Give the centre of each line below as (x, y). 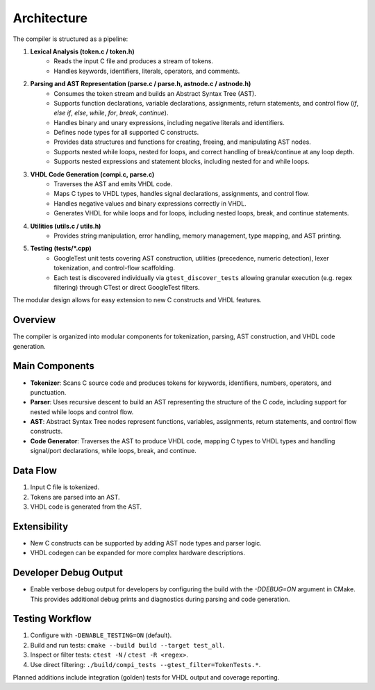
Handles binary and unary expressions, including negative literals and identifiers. (169, 122)
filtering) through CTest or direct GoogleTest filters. (127, 287)
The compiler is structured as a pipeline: (70, 39)
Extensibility (41, 526)
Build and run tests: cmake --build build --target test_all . (127, 645)
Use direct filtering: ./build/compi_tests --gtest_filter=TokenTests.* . (145, 664)
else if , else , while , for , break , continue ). (111, 113)
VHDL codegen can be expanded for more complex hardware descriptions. (138, 553)
